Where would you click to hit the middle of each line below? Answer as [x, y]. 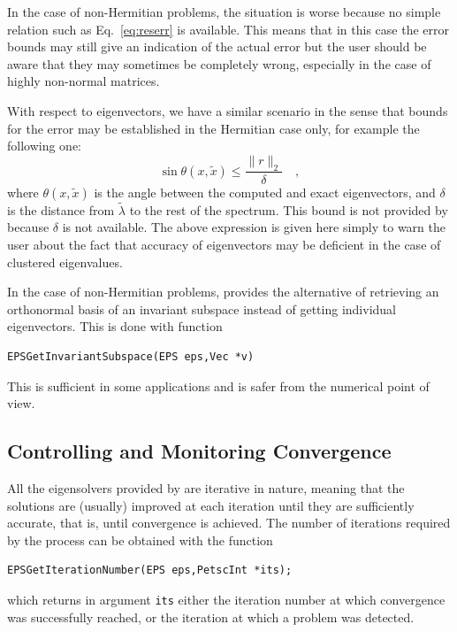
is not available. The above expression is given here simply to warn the [254, 227]
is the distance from [61, 209]
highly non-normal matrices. [84, 81]
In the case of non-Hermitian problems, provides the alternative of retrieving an [223, 292]
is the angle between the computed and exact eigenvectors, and [265, 192]
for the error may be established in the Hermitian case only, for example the [213, 128]
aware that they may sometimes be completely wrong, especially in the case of [219, 63]
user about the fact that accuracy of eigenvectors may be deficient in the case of [224, 244]
